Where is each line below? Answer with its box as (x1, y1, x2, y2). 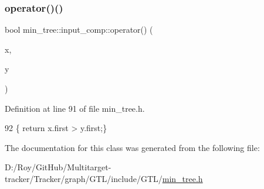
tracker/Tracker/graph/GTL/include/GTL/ (5, 172, 163, 184)
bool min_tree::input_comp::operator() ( (5, 23, 153, 36)
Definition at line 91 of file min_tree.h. (5, 102, 145, 114)
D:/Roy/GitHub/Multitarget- (5, 161, 111, 173)
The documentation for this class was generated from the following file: (5, 141, 260, 153)
